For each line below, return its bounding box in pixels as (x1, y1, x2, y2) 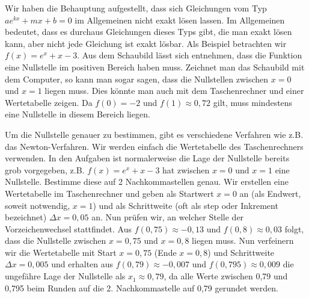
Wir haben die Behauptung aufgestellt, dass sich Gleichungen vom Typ (5, 2, 267, 14)
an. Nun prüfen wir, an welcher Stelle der (91, 211, 244, 223)
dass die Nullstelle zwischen (5, 234, 106, 247)
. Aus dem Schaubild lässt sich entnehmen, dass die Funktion (77, 49, 302, 61)
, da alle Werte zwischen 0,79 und (164, 270, 288, 282)
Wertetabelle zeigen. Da (5, 96, 93, 108)
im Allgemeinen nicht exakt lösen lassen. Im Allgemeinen (75, 13, 285, 26)
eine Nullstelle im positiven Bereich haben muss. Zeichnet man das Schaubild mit (5, 60, 305, 73)
